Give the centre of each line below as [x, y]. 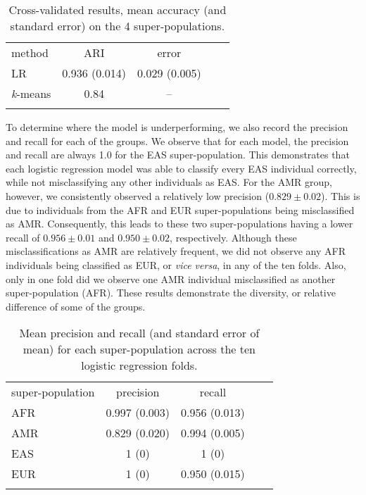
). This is [341, 195]
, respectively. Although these [233, 237]
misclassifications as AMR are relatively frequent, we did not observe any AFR [176, 251]
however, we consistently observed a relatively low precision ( [138, 195]
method [30, 52]
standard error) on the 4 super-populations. [118, 26]
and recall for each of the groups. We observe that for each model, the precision [177, 140]
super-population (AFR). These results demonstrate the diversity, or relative [171, 293]
